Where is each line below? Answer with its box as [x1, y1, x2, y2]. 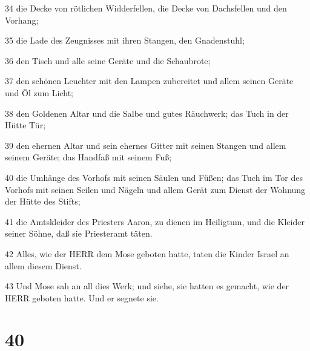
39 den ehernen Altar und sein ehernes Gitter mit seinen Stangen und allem [5, 139, 286, 151]
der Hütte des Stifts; [5, 195, 81, 208]
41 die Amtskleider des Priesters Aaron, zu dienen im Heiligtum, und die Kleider [5, 215, 305, 228]
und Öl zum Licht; [5, 86, 73, 99]
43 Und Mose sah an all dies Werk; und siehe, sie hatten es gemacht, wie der [5, 280, 289, 292]
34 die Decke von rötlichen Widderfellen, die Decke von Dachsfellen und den [5, 2, 287, 14]
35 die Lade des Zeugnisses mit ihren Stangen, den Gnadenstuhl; [5, 34, 245, 47]
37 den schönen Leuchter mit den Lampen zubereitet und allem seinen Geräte [5, 74, 294, 87]
